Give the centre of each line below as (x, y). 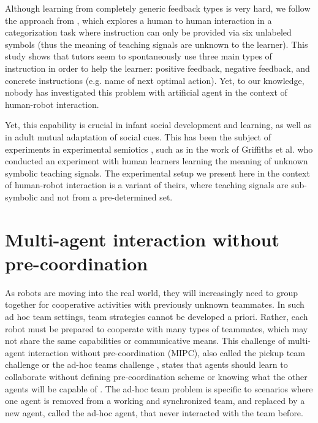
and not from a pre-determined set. (107, 196)
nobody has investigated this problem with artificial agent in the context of (146, 92)
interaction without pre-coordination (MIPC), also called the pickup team (167, 352)
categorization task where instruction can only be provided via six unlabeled (148, 32)
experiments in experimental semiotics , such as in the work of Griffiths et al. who (159, 149)
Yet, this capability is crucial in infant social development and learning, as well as (158, 125)
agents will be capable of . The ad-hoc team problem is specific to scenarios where (159, 388)
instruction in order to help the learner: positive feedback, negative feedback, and (157, 68)
